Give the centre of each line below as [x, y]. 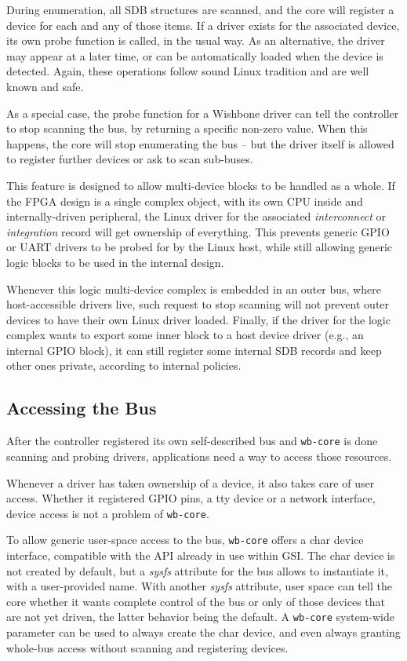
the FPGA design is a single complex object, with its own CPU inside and [185, 201]
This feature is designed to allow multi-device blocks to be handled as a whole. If [201, 185]
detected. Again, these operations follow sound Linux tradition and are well [188, 71]
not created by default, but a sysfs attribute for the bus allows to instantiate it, [197, 570]
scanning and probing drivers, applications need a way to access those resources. [199, 456]
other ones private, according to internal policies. [124, 365]
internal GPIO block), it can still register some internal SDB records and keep [194, 350]
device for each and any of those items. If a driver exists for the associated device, [203, 25]
